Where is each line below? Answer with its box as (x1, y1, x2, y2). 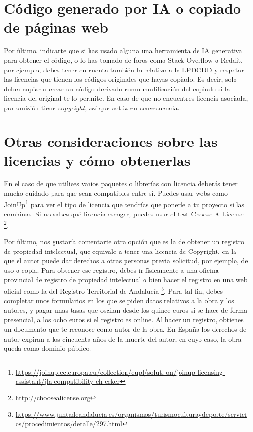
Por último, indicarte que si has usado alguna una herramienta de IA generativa (4, 45, 242, 55)
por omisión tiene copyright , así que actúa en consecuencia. (4, 102, 180, 112)
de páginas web (4, 17, 108, 37)
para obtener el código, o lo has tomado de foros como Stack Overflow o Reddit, (4, 54, 243, 65)
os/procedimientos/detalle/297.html (15, 418, 122, 429)
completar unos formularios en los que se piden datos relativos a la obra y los (4, 295, 234, 306)
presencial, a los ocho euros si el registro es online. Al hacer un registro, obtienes (4, 314, 244, 324)
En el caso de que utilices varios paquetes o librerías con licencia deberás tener (4, 178, 238, 188)
